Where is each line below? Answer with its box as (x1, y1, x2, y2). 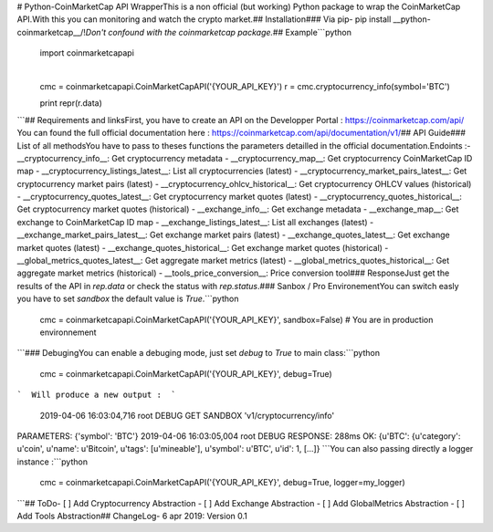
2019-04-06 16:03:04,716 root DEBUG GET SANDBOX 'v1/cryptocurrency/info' (39, 410, 335, 421)
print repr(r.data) (39, 98, 102, 109)
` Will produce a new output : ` (16, 390, 177, 401)
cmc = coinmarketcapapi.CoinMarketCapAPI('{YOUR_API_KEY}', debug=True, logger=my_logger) (39, 477, 405, 488)
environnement (39, 327, 97, 338)
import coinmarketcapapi (39, 47, 134, 58)
